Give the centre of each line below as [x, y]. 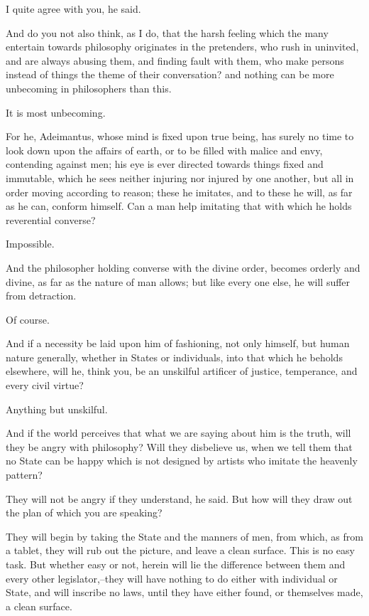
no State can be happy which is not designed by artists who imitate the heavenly [182, 461]
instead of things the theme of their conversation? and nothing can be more [170, 74]
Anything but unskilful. [57, 409]
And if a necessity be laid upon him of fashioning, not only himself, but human [178, 343]
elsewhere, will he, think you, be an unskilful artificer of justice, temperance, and [182, 371]
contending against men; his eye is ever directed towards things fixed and [165, 164]
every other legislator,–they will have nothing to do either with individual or [172, 578]
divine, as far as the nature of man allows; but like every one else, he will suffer [178, 281]
